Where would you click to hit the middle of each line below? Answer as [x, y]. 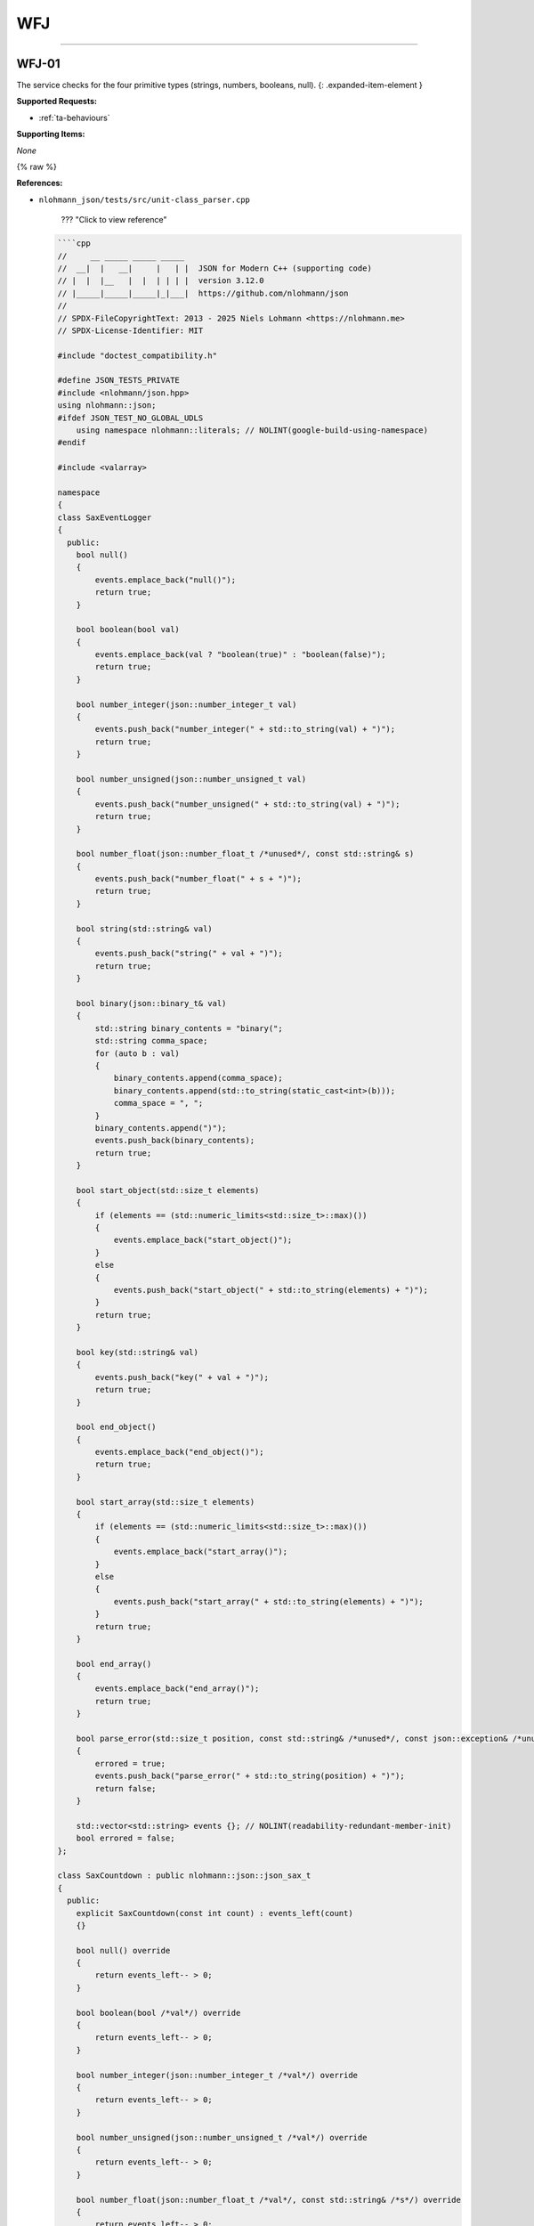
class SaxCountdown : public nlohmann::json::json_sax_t [184, 1876]
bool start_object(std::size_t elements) [168, 1190]
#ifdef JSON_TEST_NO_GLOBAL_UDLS [130, 418]
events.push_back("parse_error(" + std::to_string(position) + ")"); [250, 1776]
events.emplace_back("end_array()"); [177, 1689]
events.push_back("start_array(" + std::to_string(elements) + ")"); [269, 1601]
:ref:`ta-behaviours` [74, 118]
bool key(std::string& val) [138, 1352]
